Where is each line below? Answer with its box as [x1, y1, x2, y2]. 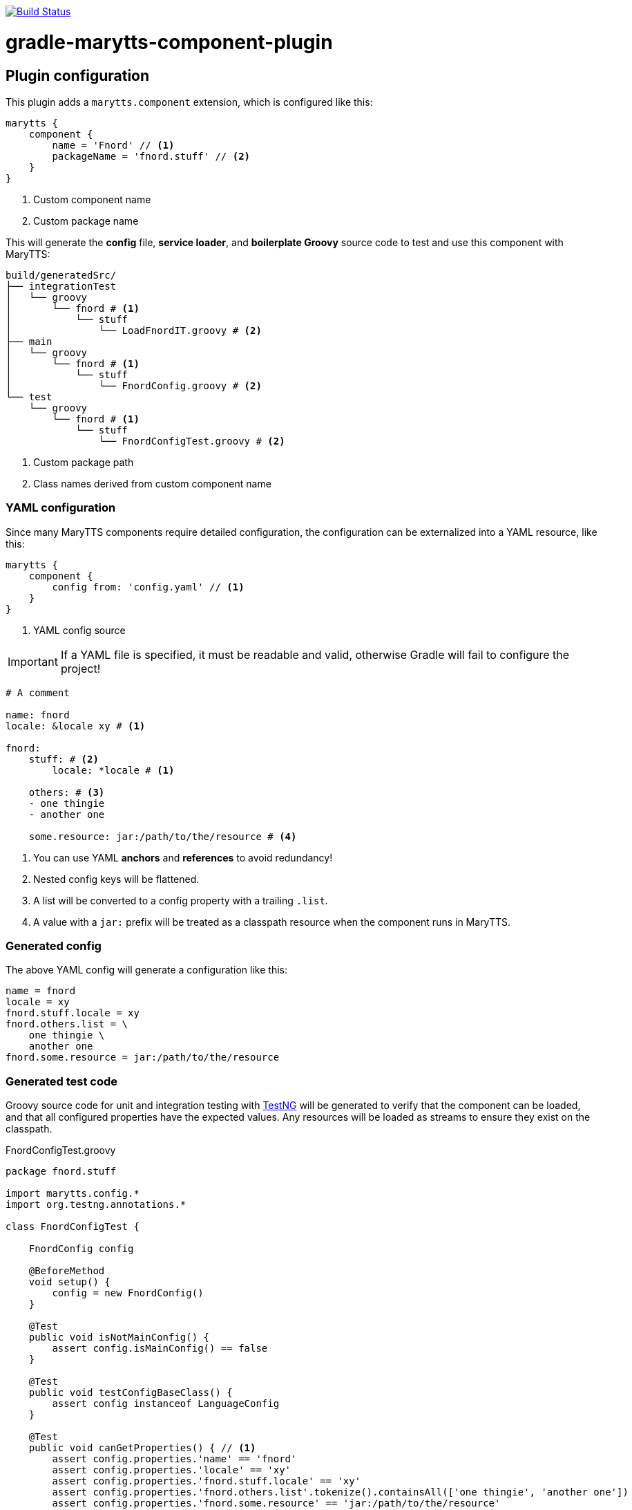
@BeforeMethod [28, 1265, 105, 1277]
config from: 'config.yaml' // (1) [52, 581, 245, 593]
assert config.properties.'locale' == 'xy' [52, 1464, 291, 1476]
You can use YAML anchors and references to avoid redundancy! [33, 851, 333, 864]
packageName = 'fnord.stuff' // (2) [52, 150, 251, 162]
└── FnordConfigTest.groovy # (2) [98, 435, 285, 447]
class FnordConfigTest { [6, 1221, 140, 1233]
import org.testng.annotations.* [6, 1199, 186, 1211]
